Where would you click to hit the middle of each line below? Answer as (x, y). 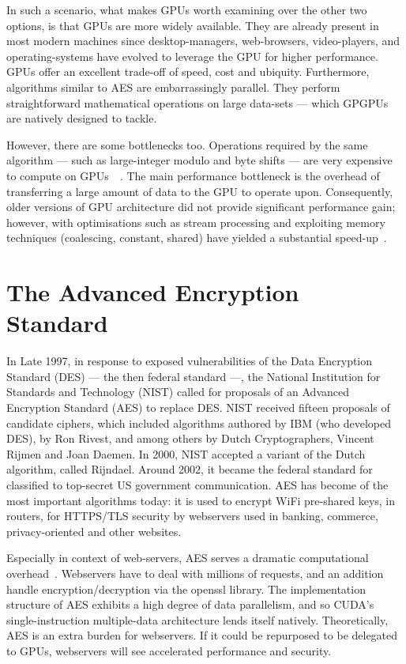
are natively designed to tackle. (82, 118)
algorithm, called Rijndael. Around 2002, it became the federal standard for (190, 469)
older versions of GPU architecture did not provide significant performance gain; (201, 207)
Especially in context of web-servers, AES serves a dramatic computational (188, 558)
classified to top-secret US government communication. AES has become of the (197, 484)
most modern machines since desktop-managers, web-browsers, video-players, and (203, 41)
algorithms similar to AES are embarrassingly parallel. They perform (173, 87)
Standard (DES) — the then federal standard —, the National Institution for (194, 376)
